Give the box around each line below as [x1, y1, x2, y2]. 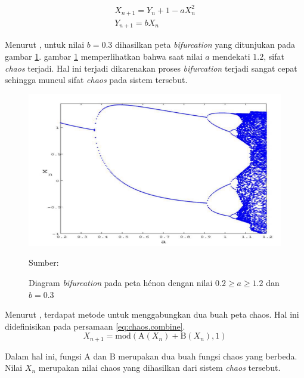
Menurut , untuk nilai [5, 38, 85, 51]
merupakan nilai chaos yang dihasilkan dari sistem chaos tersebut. [38, 361, 281, 374]
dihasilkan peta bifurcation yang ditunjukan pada [115, 38, 295, 51]
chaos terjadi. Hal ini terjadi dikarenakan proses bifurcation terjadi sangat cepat [5, 62, 297, 74]
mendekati [212, 50, 250, 63]
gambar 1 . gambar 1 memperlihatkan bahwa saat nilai [5, 50, 203, 63]
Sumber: [29, 256, 59, 269]
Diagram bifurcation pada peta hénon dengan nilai [29, 276, 213, 288]
